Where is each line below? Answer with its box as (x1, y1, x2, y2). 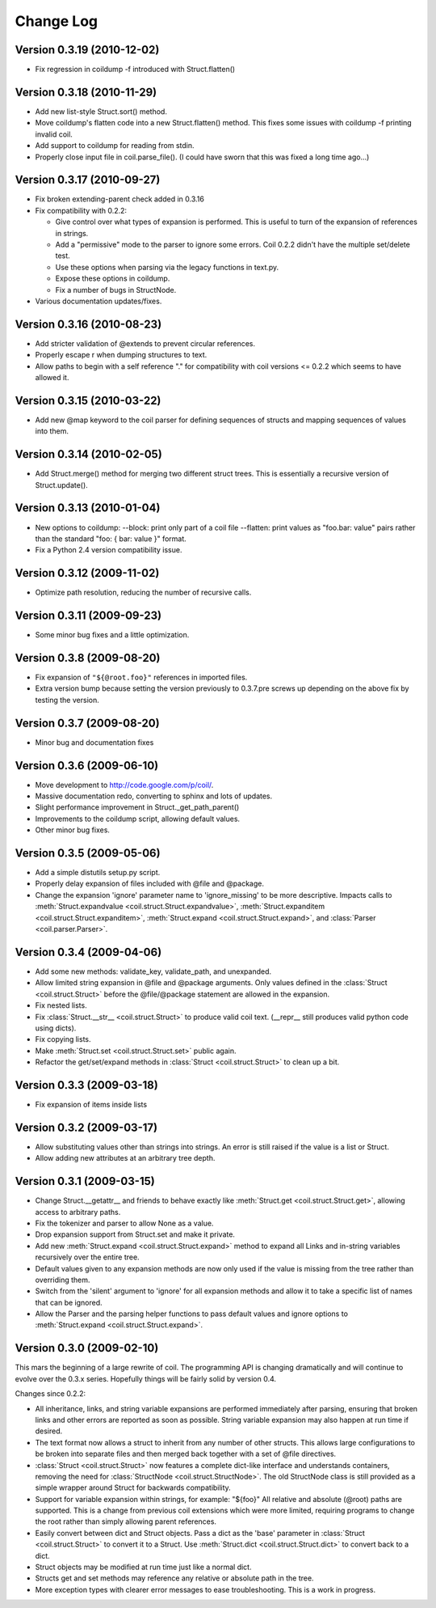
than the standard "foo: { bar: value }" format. (35, 534, 187, 544)
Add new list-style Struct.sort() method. (35, 106, 167, 116)
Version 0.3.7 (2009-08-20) (15, 716, 161, 730)
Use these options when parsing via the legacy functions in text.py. (55, 262, 279, 272)
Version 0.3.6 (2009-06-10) (15, 759, 159, 772)
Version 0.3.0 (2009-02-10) (15, 1341, 159, 1355)
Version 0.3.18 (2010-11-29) (15, 85, 157, 99)
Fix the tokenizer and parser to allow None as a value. (35, 1218, 214, 1228)
